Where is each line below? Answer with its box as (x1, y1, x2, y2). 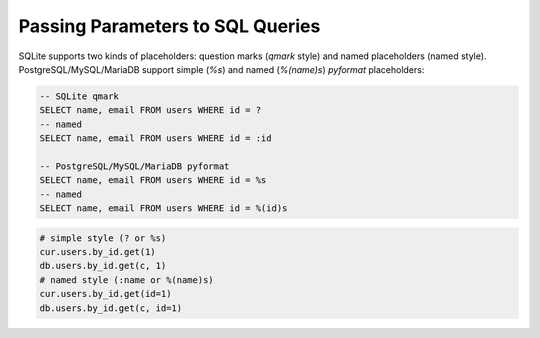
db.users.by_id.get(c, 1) (39, 260, 167, 272)
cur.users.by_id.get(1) (39, 246, 157, 258)
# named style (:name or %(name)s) (39, 274, 214, 285)
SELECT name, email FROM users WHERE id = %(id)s (39, 203, 288, 214)
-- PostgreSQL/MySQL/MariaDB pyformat (39, 160, 230, 172)
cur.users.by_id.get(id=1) (39, 288, 172, 300)
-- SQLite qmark (39, 90, 120, 102)
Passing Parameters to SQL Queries (18, 15, 321, 37)
